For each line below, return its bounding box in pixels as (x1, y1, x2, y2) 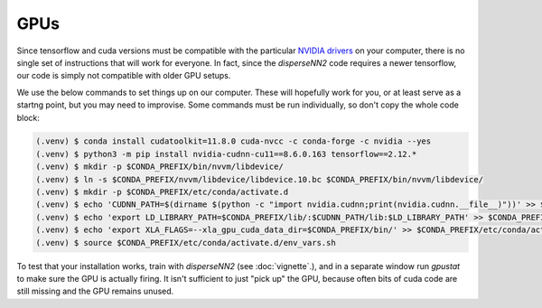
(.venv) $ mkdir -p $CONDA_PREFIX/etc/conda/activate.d (35, 187, 289, 198)
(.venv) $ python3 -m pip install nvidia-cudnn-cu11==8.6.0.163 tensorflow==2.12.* (35, 149, 417, 159)
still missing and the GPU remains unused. (16, 285, 174, 297)
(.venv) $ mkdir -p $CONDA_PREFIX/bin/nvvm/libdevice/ (35, 162, 284, 172)
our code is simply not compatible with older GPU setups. (16, 70, 231, 81)
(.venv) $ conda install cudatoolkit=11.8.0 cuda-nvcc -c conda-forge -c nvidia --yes (35, 136, 432, 146)
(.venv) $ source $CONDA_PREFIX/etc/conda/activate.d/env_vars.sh (35, 238, 336, 247)
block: (16, 112, 41, 123)
